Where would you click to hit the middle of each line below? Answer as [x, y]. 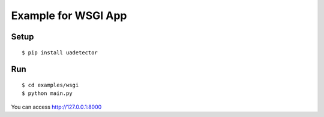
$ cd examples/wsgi [50, 85]
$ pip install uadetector [60, 53]
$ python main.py [47, 93]
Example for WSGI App [69, 16]
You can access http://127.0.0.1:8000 [56, 107]
